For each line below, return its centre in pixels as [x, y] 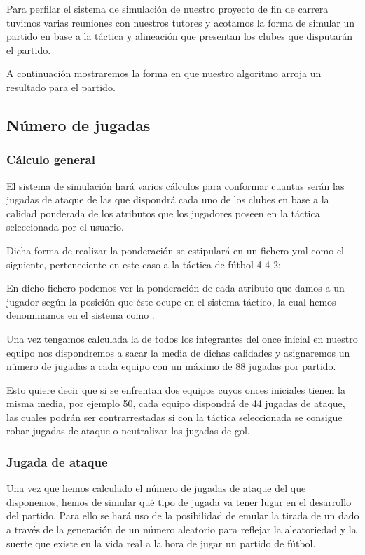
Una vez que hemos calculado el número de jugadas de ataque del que [156, 488]
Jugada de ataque [57, 461]
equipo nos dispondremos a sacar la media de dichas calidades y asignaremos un [178, 352]
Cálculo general [51, 159]
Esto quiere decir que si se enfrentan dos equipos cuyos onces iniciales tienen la [176, 389]
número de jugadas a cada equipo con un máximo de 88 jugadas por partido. [171, 366]
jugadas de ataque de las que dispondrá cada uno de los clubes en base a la [168, 199]
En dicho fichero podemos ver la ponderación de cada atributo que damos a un [175, 288]
